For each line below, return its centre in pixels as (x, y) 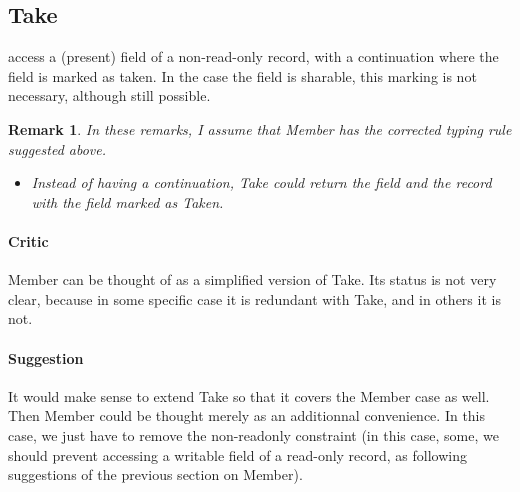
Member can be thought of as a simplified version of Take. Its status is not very (252, 279)
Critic (28, 240)
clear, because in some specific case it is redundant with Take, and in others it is (254, 298)
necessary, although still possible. (109, 95)
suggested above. (57, 148)
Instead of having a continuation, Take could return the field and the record (261, 182)
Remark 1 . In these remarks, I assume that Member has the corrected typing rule (260, 128)
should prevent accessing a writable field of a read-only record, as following (238, 454)
